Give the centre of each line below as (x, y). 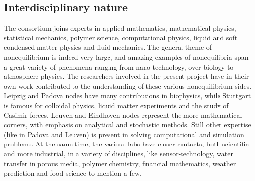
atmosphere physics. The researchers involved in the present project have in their (127, 76)
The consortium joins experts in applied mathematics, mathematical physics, (120, 28)
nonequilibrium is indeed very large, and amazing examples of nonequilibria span (126, 56)
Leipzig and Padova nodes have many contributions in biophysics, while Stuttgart (127, 95)
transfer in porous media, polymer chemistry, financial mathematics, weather (120, 163)
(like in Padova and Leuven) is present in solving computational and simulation (124, 134)
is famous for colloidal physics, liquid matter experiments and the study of (116, 105)
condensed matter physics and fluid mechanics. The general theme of (108, 47)
